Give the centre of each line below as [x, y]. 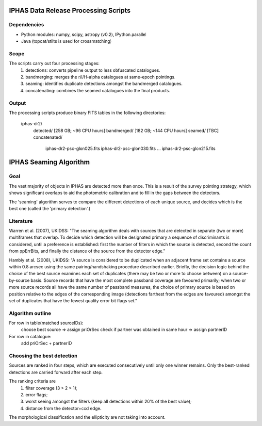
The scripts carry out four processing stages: [54, 64]
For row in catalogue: [30, 336]
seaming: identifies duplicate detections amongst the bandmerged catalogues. [104, 84]
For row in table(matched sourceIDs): [46, 323]
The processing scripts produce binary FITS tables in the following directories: [87, 113]
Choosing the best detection [43, 356]
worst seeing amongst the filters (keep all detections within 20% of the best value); [108, 401]
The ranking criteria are [32, 381]
